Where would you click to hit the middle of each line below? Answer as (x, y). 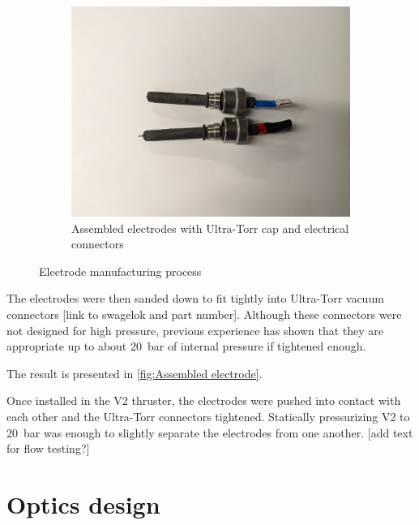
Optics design (83, 503)
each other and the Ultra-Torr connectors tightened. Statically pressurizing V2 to (208, 416)
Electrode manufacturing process (120, 271)
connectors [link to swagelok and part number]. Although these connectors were (204, 314)
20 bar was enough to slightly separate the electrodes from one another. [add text (210, 432)
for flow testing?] (48, 448)
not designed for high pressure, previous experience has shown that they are (195, 330)
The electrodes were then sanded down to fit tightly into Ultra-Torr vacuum (195, 298)
